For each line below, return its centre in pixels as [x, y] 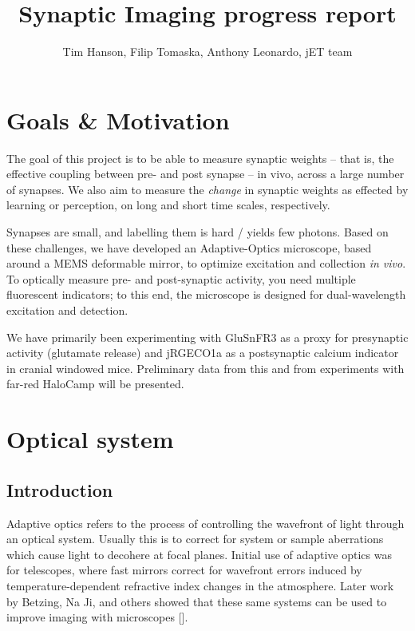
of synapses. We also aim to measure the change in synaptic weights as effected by [207, 189]
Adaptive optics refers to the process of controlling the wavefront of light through [206, 523]
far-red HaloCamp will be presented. [95, 384]
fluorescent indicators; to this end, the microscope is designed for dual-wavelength [206, 294]
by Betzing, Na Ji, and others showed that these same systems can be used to [197, 601]
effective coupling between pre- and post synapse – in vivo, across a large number [206, 174]
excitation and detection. [67, 310]
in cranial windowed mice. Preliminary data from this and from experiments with [206, 368]
